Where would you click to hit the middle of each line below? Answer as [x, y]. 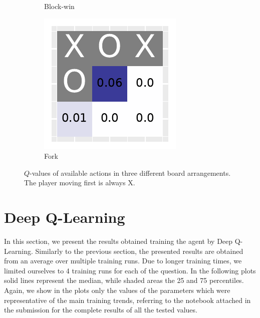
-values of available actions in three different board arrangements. [130, 173]
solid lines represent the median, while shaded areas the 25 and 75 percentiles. [124, 280]
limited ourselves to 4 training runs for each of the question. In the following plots [130, 270]
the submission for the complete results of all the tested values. [101, 310]
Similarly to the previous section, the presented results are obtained [139, 251]
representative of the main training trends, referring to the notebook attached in [127, 300]
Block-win [59, 6]
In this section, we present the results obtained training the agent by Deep [118, 241]
